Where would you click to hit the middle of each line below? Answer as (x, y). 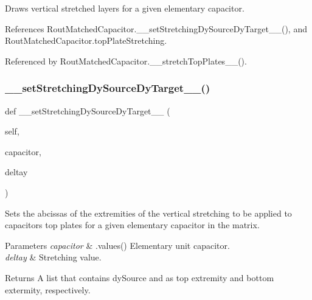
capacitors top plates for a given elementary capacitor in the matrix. (132, 225)
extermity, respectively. (48, 289)
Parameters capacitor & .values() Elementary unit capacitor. (117, 245)
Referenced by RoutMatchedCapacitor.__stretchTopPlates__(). (126, 61)
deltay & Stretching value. (53, 257)
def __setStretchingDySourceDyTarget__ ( (88, 110)
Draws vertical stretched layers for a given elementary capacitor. (125, 8)
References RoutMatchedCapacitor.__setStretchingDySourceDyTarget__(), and (156, 28)
